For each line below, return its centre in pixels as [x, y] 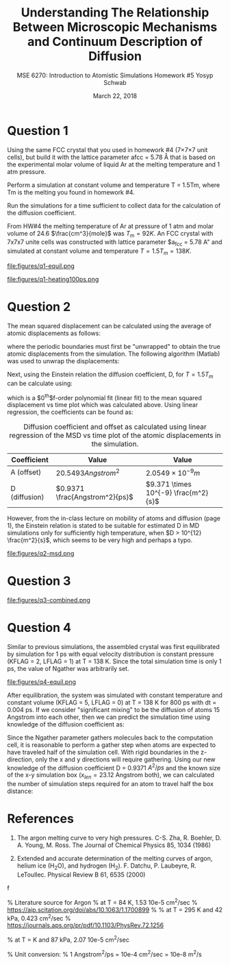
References [40, 819]
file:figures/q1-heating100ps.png [53, 280]
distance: [20, 791]
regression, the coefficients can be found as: [70, 412]
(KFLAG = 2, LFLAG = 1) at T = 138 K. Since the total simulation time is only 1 [114, 661]
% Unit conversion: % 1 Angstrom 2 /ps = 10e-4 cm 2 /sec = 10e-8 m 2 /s [104, 953]
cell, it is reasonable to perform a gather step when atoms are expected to [112, 744]
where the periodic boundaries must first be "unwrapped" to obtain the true [114, 347]
